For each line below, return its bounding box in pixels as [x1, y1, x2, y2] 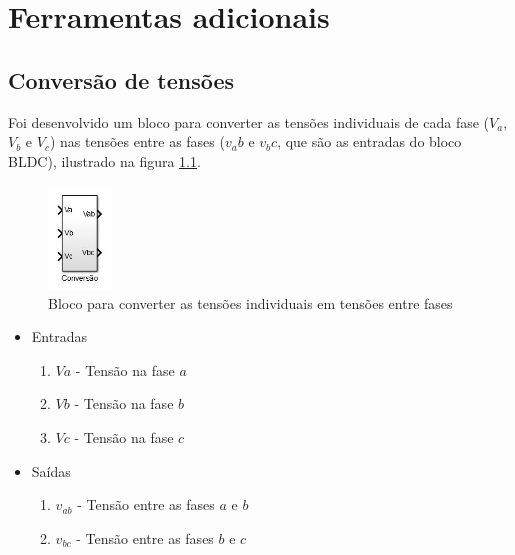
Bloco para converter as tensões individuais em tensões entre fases [48, 292, 453, 313]
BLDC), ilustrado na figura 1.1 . [8, 150, 201, 171]
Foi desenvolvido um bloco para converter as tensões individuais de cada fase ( [8, 111, 490, 132]
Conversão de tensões [8, 64, 235, 95]
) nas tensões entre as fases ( [49, 131, 225, 152]
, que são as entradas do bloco [277, 131, 462, 152]
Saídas [31, 460, 71, 481]
